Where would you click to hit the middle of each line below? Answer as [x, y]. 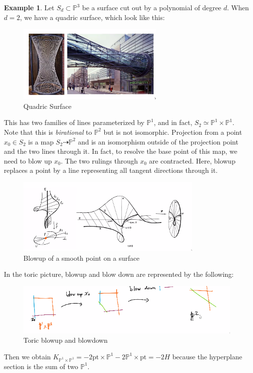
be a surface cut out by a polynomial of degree [152, 7]
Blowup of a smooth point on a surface [81, 258]
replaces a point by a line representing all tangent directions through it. [111, 170]
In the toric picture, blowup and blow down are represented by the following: [119, 274]
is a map [41, 141]
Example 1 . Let [29, 7]
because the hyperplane [207, 356]
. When [238, 7]
